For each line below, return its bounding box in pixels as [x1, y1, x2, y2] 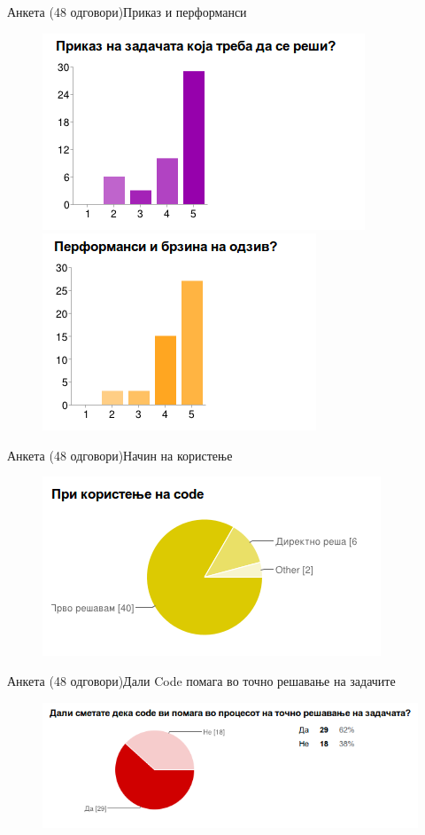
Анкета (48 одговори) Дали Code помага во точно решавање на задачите [7, 671, 396, 689]
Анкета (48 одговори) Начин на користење [7, 445, 233, 464]
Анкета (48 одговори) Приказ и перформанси [7, 3, 247, 20]
